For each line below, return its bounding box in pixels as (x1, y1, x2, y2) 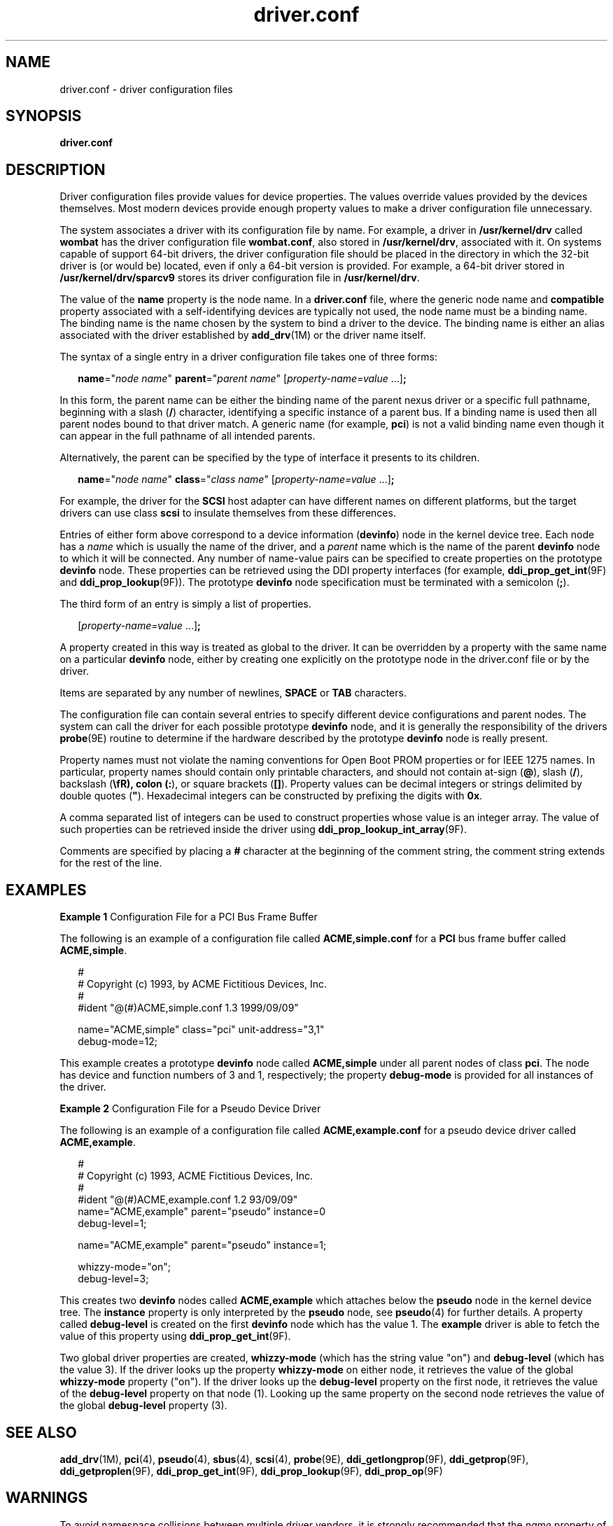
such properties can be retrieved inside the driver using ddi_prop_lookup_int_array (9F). (59, 823, 467, 836)
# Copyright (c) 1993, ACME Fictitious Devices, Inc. (78, 1170, 313, 1182)
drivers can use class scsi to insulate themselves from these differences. (59, 507, 396, 519)
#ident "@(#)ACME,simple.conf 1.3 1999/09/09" (78, 1002, 299, 1014)
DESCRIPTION (6, 160, 106, 178)
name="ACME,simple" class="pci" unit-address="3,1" (78, 1023, 325, 1036)
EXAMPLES (6, 881, 87, 899)
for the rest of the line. (59, 857, 162, 869)
